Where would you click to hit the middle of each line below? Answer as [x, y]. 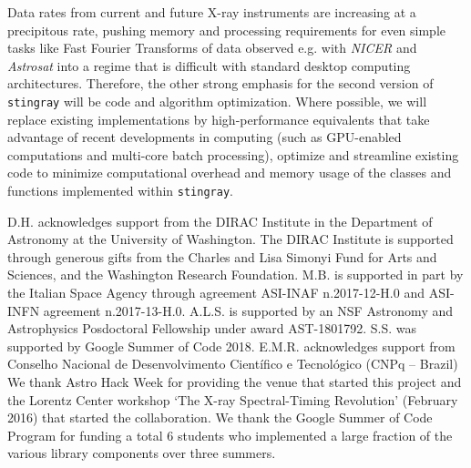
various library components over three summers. [142, 453]
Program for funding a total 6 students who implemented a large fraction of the [230, 435]
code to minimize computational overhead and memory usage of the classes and [230, 173]
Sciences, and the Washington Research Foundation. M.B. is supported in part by [235, 275]
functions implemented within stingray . [120, 190]
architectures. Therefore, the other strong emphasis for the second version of [220, 83]
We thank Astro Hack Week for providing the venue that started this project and [235, 382]
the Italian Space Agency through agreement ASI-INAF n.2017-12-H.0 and [216, 293]
